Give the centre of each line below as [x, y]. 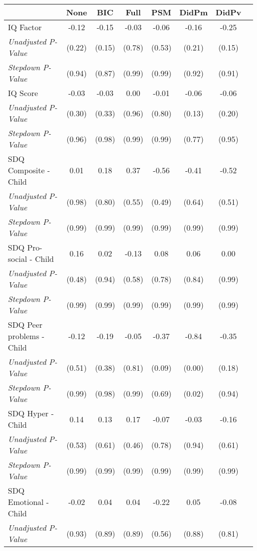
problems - [26, 336]
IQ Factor [25, 27]
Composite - [29, 170]
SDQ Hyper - [31, 413]
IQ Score [23, 93]
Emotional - [28, 502]
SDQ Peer [25, 325]
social [18, 259]
